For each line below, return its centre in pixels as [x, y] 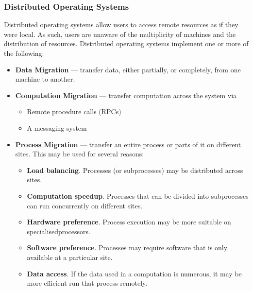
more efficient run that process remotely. [87, 283]
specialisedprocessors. [59, 231]
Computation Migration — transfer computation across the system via [126, 95]
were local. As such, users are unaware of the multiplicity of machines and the [120, 34]
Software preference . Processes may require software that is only [127, 248]
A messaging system [57, 128]
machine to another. [45, 79]
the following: [24, 53]
